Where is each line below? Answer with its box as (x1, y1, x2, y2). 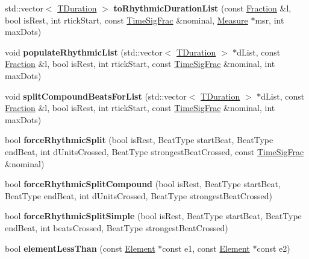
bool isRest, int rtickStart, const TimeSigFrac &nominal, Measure (5, 13, 248, 26)
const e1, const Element (162, 241, 250, 254)
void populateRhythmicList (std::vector (5, 45, 163, 58)
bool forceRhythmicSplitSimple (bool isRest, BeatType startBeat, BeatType (5, 209, 302, 222)
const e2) (257, 241, 290, 254)
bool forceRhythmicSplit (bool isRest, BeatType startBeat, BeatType (5, 133, 273, 146)
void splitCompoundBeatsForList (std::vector (5, 89, 187, 102)
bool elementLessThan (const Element (5, 241, 155, 254)
